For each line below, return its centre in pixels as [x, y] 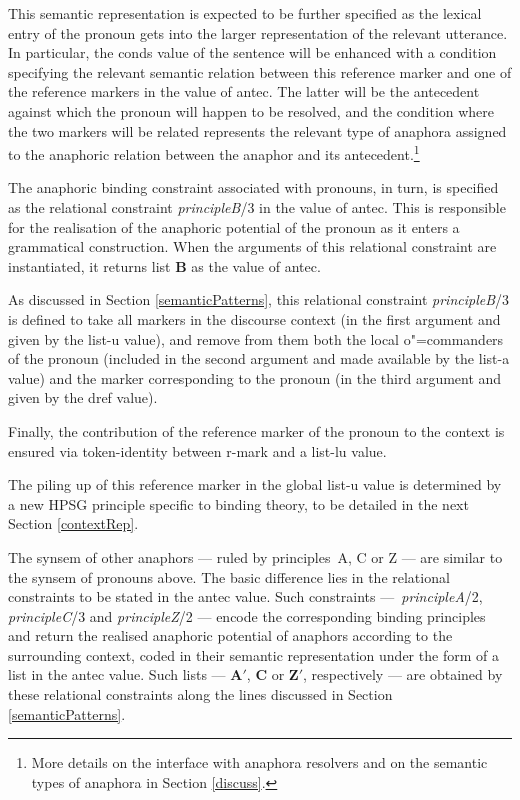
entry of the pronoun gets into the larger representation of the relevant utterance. [258, 32]
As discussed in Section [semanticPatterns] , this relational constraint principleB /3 [259, 299]
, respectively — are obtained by [403, 674]
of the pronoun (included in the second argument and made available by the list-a [259, 358]
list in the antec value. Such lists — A [125, 674]
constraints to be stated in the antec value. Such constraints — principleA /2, [245, 596]
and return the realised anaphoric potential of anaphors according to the [230, 635]
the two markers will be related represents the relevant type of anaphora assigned [257, 130]
